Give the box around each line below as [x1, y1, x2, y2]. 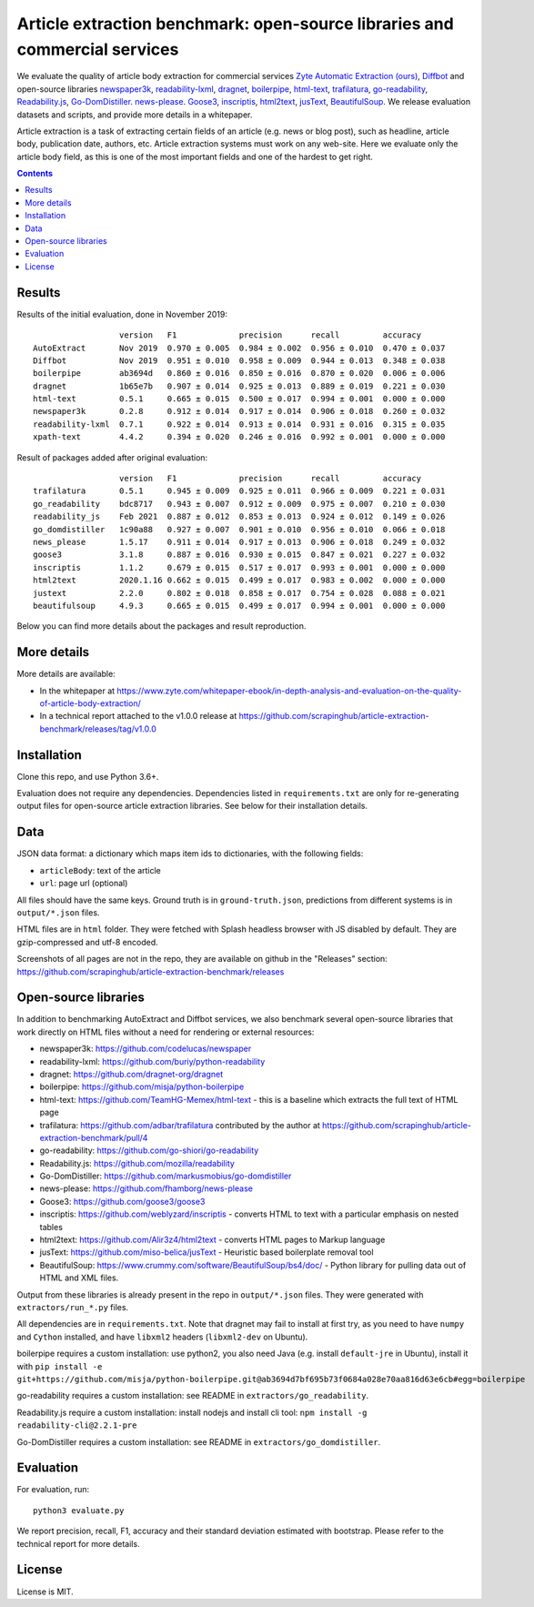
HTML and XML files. [39, 1272, 119, 1283]
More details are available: [16, 669, 116, 680]
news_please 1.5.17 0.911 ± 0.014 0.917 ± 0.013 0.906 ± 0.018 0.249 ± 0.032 [33, 537, 446, 547]
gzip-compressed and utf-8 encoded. [16, 936, 158, 947]
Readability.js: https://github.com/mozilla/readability [39, 1157, 236, 1168]
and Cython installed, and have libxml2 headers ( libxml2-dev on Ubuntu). [16, 1331, 308, 1342]
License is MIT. [16, 1586, 74, 1597]
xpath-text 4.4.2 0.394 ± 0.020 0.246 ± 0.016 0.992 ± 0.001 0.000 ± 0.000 [33, 432, 446, 442]
